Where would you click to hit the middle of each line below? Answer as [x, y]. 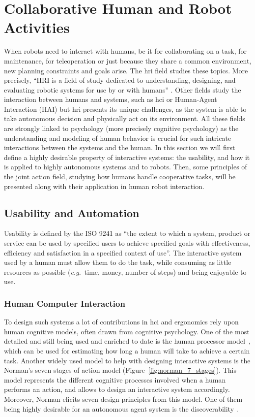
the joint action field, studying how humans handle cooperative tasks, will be [120, 176]
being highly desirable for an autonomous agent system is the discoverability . [121, 408]
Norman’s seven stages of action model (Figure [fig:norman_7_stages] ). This [120, 370]
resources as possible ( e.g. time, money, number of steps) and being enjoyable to [125, 272]
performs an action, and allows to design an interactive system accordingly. [117, 389]
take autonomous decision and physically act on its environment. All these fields [125, 118]
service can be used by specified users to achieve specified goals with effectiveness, [127, 243]
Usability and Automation [72, 212]
